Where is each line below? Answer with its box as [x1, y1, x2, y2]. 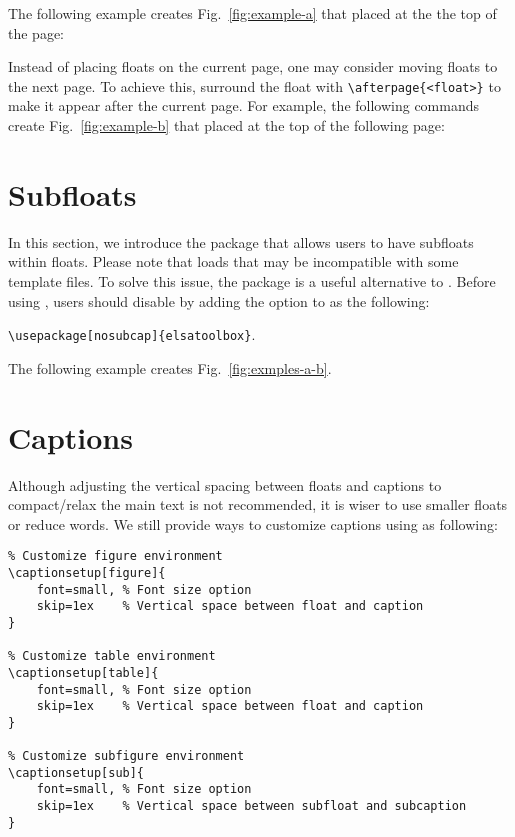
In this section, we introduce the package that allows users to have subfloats [8, 231, 474, 252]
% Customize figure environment [8, 549, 223, 564]
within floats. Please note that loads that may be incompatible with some [8, 251, 459, 272]
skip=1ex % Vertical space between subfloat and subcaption [36, 799, 467, 814]
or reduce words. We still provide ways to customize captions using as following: [8, 513, 498, 534]
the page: [8, 22, 64, 43]
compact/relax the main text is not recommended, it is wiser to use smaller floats [8, 494, 508, 515]
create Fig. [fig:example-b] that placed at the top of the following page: [8, 115, 445, 136]
